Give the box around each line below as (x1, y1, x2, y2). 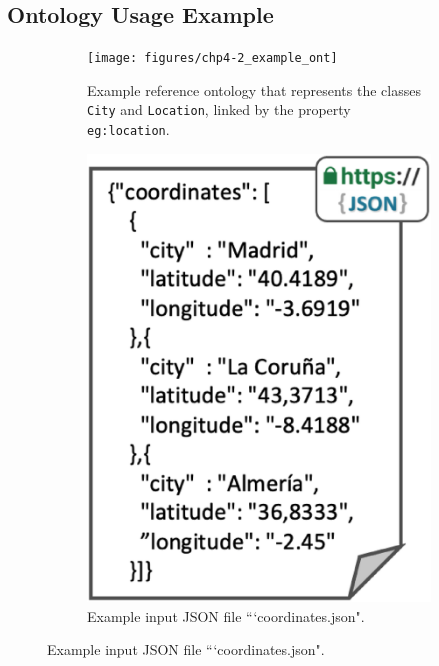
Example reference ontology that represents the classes (87, 79, 421, 100)
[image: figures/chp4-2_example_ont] (87, 51, 338, 66)
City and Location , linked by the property (87, 99, 351, 120)
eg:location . (87, 119, 170, 140)
